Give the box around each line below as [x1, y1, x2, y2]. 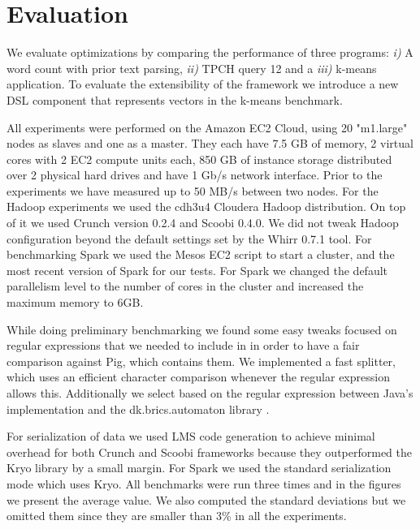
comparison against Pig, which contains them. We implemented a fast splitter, [6, 352, 396, 369]
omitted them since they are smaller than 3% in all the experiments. [6, 507, 347, 524]
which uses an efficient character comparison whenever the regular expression [6, 368, 390, 385]
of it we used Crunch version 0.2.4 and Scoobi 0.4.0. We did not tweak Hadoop [6, 214, 399, 231]
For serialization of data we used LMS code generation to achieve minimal [6, 428, 375, 445]
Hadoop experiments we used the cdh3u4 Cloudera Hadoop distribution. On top [6, 198, 406, 215]
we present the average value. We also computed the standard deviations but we [6, 491, 406, 508]
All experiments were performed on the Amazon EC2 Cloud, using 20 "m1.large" [6, 118, 408, 135]
